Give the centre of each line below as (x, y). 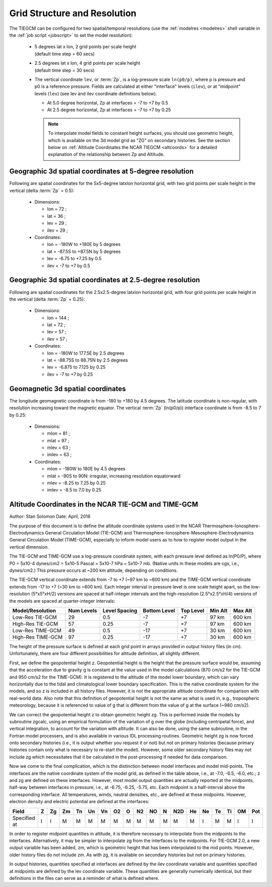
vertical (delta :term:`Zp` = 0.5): (42, 190)
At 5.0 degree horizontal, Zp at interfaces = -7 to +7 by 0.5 (108, 103)
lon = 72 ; (57, 209)
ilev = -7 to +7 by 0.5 (69, 266)
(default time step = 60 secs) (65, 54)
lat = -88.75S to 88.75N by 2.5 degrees (88, 360)
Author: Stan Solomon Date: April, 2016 (50, 516)
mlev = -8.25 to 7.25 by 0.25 (76, 483)
